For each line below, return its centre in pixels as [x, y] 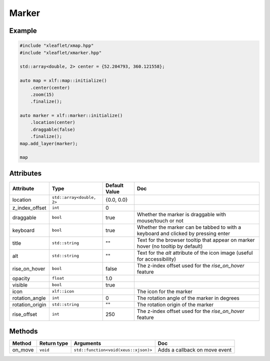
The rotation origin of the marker [175, 305]
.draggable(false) [53, 129]
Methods [23, 331]
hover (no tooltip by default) [170, 246]
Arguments [87, 344]
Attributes [25, 173]
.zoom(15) [42, 94]
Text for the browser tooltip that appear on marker [196, 240]
